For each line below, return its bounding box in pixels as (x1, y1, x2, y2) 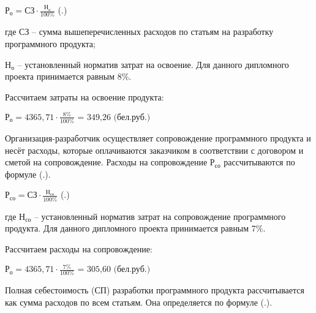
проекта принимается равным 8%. (5, 70, 132, 83)
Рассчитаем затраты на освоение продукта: (5, 90, 164, 103)
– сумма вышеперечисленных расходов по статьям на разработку (32, 25, 274, 38)
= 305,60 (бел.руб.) (77, 265, 151, 274)
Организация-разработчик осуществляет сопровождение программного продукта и (5, 132, 311, 145)
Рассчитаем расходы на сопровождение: (5, 242, 152, 255)
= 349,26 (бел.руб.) (77, 113, 151, 122)
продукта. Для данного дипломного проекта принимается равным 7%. (5, 222, 266, 235)
